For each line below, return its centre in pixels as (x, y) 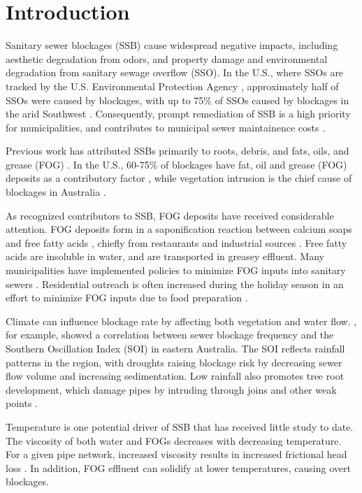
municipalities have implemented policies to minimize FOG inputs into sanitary (176, 270)
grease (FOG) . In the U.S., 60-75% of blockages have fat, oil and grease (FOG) (176, 164)
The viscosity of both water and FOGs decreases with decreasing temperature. (174, 440)
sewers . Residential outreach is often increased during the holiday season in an (175, 284)
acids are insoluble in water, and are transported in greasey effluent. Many (165, 256)
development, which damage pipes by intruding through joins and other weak (171, 389)
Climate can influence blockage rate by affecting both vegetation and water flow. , (181, 321)
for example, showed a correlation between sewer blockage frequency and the (170, 335)
